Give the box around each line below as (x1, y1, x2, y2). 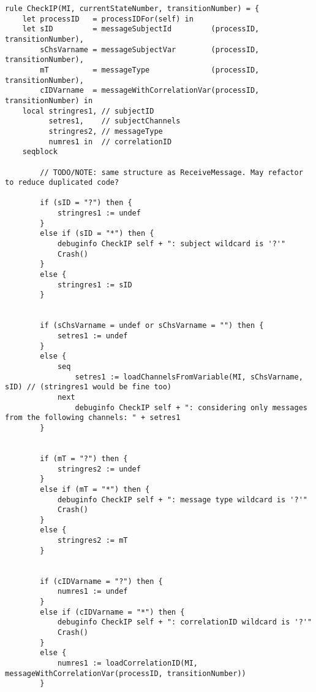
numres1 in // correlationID (48, 137, 172, 146)
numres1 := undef (57, 587, 128, 596)
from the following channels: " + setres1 (5, 413, 181, 422)
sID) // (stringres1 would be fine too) (5, 383, 172, 392)
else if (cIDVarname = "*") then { (40, 607, 185, 616)
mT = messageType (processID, (40, 65, 260, 74)
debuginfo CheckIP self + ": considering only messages (75, 403, 307, 412)
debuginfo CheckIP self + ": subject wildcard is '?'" (57, 239, 286, 249)
